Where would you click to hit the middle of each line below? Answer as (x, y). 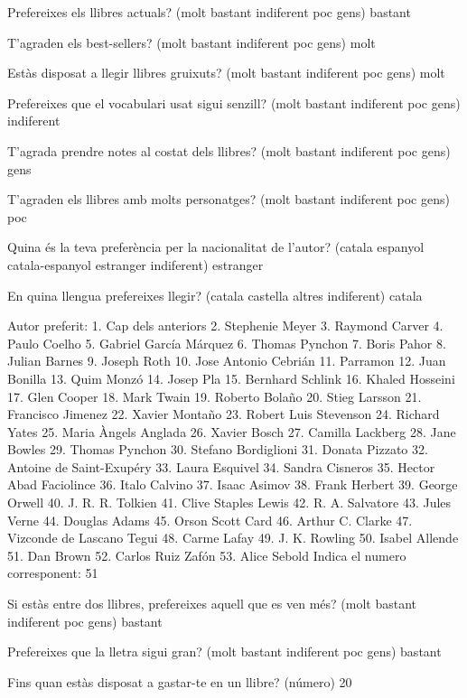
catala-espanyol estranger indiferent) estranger (135, 264)
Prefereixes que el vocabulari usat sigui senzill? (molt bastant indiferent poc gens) (234, 102)
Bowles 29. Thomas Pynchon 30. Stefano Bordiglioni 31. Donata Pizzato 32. (218, 449)
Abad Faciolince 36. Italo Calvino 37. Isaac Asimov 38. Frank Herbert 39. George (233, 484)
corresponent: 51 (53, 573)
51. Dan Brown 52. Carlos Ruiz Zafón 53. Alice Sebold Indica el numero (207, 555)
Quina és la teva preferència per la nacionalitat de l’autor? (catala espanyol (216, 247)
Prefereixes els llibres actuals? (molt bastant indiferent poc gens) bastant (209, 12)
